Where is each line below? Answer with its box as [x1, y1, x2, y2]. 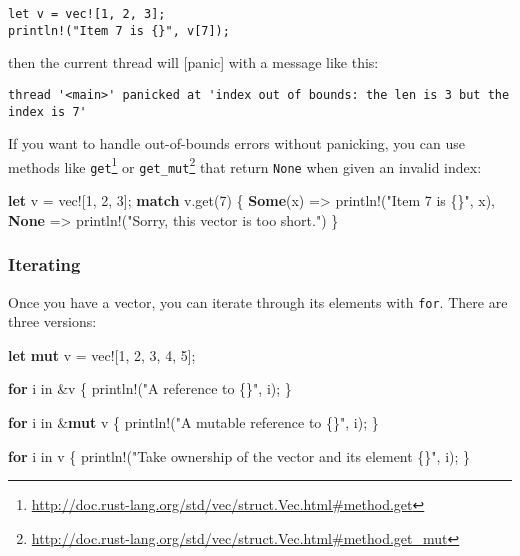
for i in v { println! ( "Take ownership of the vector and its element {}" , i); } [8, 445, 471, 466]
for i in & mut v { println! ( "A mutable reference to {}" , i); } [8, 411, 379, 432]
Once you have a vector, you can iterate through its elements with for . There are [8, 291, 508, 312]
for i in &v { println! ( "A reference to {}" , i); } [8, 378, 292, 399]
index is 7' [8, 104, 87, 119]
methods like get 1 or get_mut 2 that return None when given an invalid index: [8, 153, 482, 177]
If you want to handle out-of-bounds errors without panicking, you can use [8, 133, 465, 154]
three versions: [8, 311, 97, 332]
